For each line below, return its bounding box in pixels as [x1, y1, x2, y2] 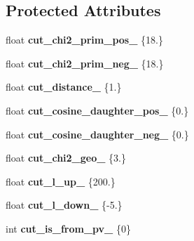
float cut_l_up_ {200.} [6, 174, 116, 188]
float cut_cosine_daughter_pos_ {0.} [6, 103, 189, 117]
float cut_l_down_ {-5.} [6, 197, 123, 212]
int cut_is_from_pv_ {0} [6, 221, 131, 235]
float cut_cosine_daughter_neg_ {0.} [6, 126, 189, 141]
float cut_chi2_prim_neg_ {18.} [6, 56, 164, 70]
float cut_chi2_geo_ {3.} [6, 150, 126, 165]
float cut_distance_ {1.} [6, 79, 122, 94]
